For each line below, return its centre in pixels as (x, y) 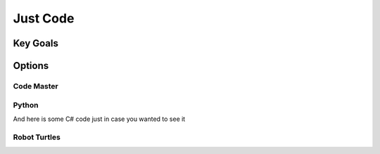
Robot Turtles (37, 137)
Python (26, 105)
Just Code (44, 18)
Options (31, 66)
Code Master (36, 86)
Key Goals (36, 43)
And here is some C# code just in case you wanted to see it (99, 119)
